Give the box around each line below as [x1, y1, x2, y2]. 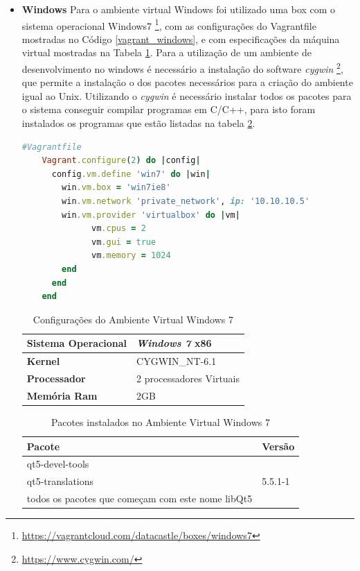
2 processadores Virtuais [136, 371, 240, 386]
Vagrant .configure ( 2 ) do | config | [42, 155, 201, 166]
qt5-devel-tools [26, 457, 89, 471]
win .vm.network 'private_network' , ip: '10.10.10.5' [62, 196, 310, 207]
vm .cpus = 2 [91, 223, 146, 234]
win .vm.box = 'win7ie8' [62, 182, 171, 193]
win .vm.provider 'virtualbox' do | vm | [62, 210, 240, 220]
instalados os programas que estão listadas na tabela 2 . [21, 116, 255, 130]
